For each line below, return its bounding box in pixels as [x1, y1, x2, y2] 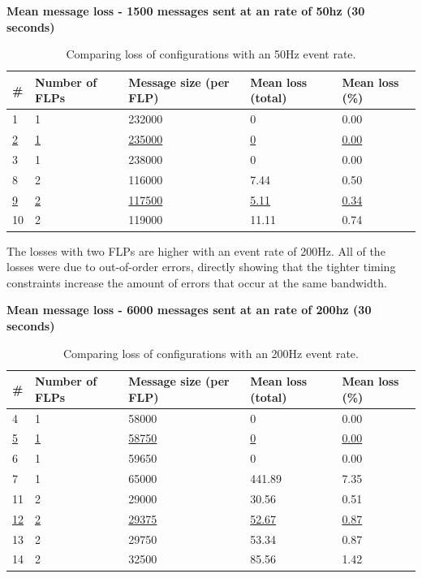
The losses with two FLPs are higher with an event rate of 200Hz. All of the [6, 242, 385, 259]
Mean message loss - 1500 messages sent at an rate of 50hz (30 [6, 2, 365, 19]
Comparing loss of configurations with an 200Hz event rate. [63, 344, 359, 361]
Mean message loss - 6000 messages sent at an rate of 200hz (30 [6, 301, 372, 318]
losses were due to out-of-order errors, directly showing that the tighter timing [6, 258, 396, 275]
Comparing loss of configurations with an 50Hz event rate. [66, 45, 356, 63]
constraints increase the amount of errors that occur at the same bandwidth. [6, 274, 387, 291]
